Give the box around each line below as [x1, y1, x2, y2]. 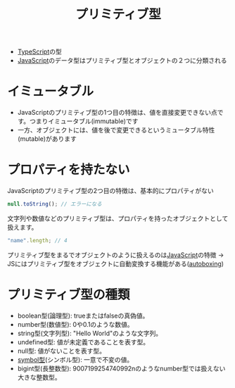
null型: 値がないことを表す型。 [17, 346, 106, 355]
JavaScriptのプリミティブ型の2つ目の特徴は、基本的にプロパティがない [7, 187, 215, 195]
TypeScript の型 [17, 47, 62, 56]
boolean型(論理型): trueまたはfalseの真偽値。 [17, 311, 149, 320]
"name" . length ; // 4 [7, 237, 68, 244]
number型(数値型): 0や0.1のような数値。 [17, 320, 134, 328]
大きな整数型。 [17, 373, 61, 381]
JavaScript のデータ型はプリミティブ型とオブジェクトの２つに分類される [17, 56, 227, 65]
